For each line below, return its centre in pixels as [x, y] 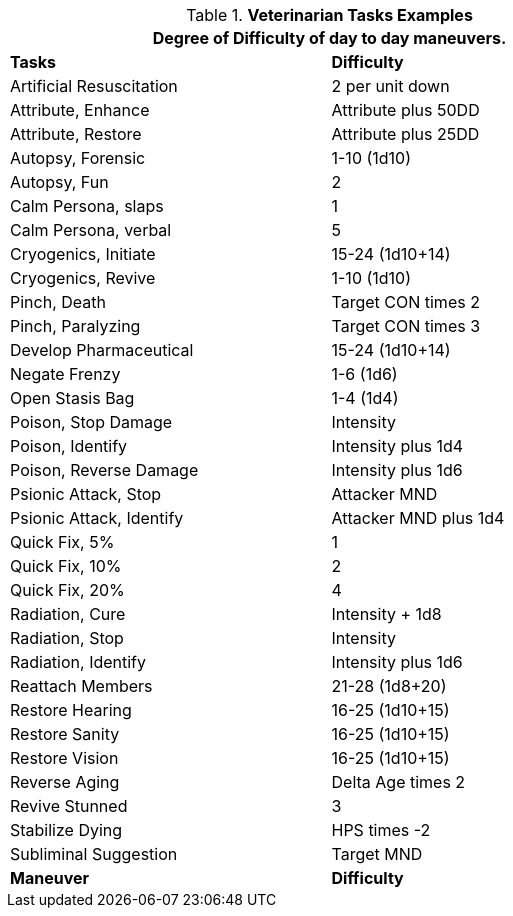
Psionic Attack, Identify [97, 518]
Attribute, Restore [76, 134]
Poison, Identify [69, 446]
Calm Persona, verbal [91, 230]
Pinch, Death [58, 302]
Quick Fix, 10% [66, 566]
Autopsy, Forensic [78, 158]
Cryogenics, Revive [83, 278]
